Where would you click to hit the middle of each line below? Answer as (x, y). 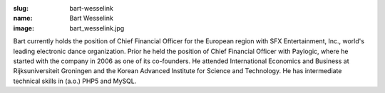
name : (23, 18)
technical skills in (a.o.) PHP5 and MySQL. (75, 81)
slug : (21, 8)
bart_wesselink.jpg (97, 28)
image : (24, 28)
